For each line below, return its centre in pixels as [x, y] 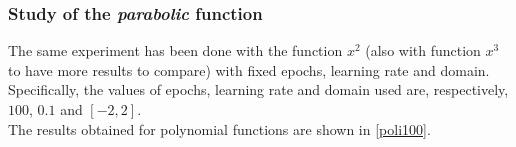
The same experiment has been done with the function [175, 50]
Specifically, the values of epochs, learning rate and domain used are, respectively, [258, 89]
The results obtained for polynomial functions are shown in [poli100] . [219, 128]
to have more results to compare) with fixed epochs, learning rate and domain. [249, 69]
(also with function [423, 50]
